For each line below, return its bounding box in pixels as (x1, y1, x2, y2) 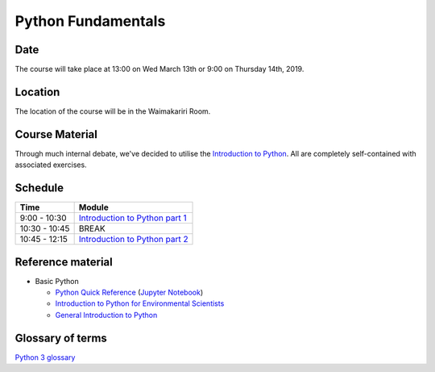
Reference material (14, 255, 113, 269)
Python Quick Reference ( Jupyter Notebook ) (55, 287, 204, 298)
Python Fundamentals (14, 12, 166, 30)
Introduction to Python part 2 (78, 234, 188, 245)
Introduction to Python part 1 (78, 212, 187, 224)
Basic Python (35, 276, 80, 286)
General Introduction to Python (55, 310, 158, 320)
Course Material (14, 127, 98, 141)
